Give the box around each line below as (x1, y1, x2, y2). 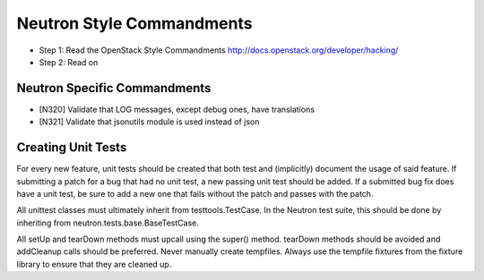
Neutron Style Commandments (16, 13, 253, 33)
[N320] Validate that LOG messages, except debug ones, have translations (39, 104, 315, 115)
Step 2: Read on (39, 56, 99, 67)
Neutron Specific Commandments (16, 81, 212, 96)
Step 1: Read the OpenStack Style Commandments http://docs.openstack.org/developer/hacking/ (39, 45, 399, 55)
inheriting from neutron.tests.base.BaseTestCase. (16, 217, 199, 228)
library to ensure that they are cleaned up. (16, 259, 172, 269)
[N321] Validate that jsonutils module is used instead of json (39, 116, 260, 127)
